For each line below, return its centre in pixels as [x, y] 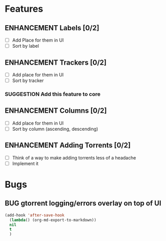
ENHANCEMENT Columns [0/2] [56, 111]
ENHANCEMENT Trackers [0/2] [56, 62]
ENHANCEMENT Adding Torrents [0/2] [68, 145]
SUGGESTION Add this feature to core [53, 94]
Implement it [25, 163]
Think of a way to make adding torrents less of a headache [74, 157]
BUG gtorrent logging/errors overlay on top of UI [83, 203]
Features [24, 9]
